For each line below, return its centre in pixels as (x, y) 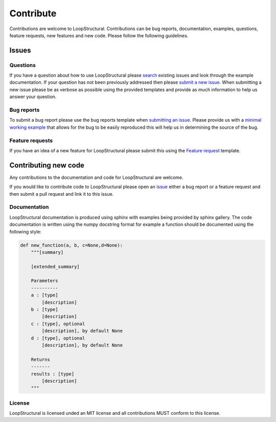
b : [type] (44, 310)
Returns (41, 359)
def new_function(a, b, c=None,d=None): (71, 245)
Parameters (44, 281)
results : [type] (53, 374)
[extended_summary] (55, 266)
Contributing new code (47, 165)
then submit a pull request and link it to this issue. (62, 194)
